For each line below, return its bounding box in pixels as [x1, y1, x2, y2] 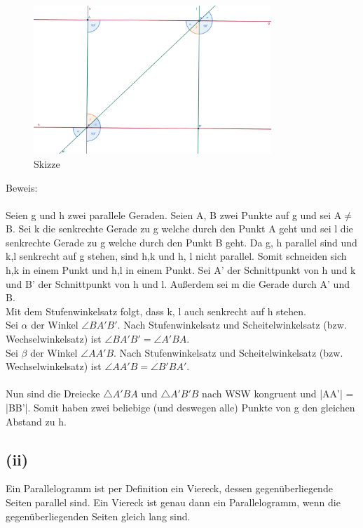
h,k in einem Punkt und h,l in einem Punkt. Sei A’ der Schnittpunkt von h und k [6, 263, 356, 277]
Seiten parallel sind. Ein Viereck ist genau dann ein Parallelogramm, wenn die [6, 495, 341, 509]
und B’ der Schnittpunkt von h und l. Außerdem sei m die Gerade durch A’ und [6, 276, 350, 291]
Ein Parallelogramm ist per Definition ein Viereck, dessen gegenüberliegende [6, 481, 333, 496]
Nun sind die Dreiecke [6, 386, 100, 401]
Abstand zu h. [6, 414, 67, 428]
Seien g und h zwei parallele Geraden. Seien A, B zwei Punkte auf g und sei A [6, 207, 342, 222]
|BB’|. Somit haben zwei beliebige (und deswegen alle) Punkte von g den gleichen [6, 400, 355, 415]
